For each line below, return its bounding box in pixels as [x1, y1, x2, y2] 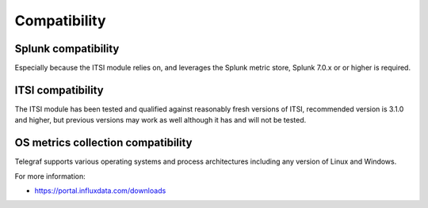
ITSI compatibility [14, 83, 104, 96]
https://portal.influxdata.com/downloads [34, 186, 166, 195]
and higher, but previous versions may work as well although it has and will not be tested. [14, 115, 307, 125]
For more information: [14, 171, 86, 181]
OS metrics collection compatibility [14, 136, 193, 149]
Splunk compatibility [14, 42, 120, 55]
